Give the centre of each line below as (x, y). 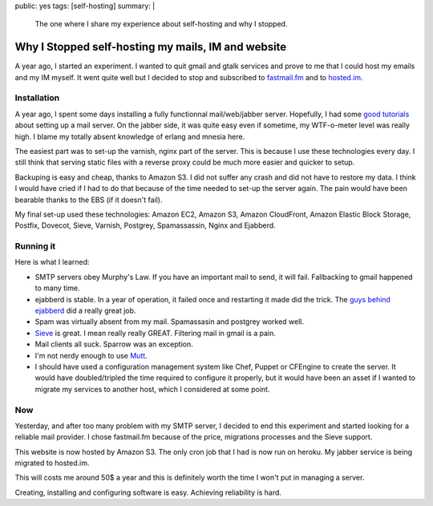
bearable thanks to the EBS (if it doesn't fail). (89, 200)
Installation (37, 98)
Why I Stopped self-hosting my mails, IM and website (151, 47)
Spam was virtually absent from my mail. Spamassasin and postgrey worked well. (170, 322)
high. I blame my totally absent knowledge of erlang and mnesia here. (130, 136)
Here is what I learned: (52, 262)
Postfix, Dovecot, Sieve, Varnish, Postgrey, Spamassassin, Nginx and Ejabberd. (145, 225)
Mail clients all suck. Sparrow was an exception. (114, 344)
